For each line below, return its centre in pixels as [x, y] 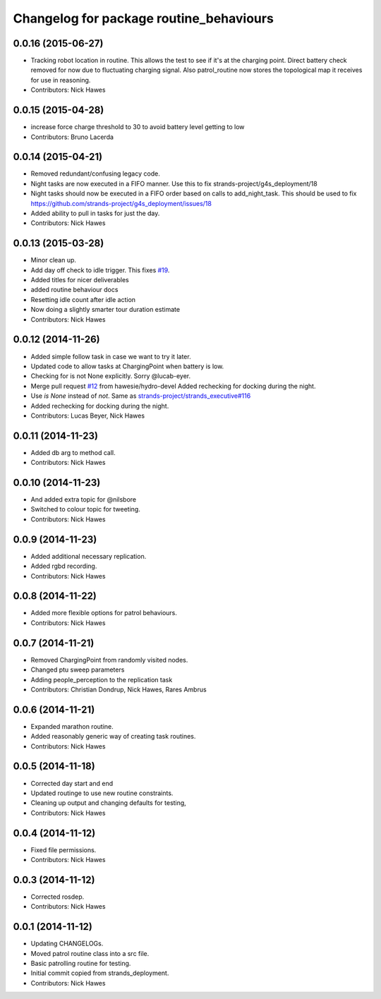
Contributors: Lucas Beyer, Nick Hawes [87, 416]
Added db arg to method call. [73, 452]
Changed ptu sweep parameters [78, 670]
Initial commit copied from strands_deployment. [100, 973]
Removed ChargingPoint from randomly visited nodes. [109, 660]
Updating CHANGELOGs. [67, 944]
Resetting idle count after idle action [83, 299]
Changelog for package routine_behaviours [144, 18]
